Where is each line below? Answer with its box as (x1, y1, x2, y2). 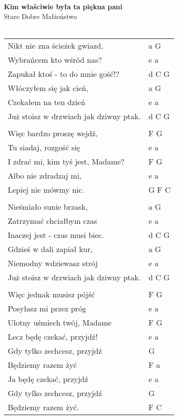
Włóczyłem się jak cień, (8, 82, 88, 93)
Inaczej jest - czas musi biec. (8, 229, 104, 240)
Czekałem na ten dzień (8, 96, 85, 108)
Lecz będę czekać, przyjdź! (8, 330, 98, 342)
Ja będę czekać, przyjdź (8, 373, 88, 384)
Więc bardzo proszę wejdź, (8, 127, 98, 139)
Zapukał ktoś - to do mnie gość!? (8, 68, 119, 79)
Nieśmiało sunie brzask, (8, 200, 88, 212)
